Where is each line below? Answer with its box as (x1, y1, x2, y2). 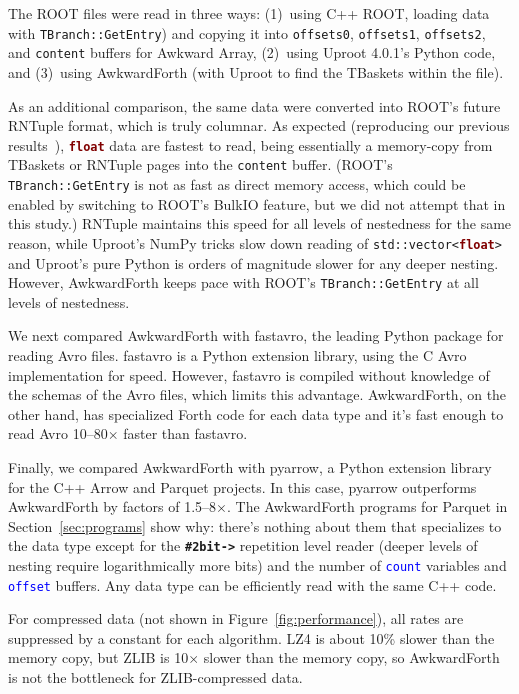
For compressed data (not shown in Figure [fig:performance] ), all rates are (8, 608, 464, 629)
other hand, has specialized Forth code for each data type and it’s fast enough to (8, 403, 504, 424)
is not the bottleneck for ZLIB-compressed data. (8, 667, 303, 688)
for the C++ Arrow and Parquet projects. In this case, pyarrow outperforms (8, 476, 477, 497)
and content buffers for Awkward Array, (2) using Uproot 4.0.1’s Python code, (8, 42, 496, 63)
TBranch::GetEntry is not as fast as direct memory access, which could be (8, 174, 466, 194)
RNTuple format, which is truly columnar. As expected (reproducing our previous (8, 115, 510, 136)
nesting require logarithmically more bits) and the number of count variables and (8, 554, 507, 575)
